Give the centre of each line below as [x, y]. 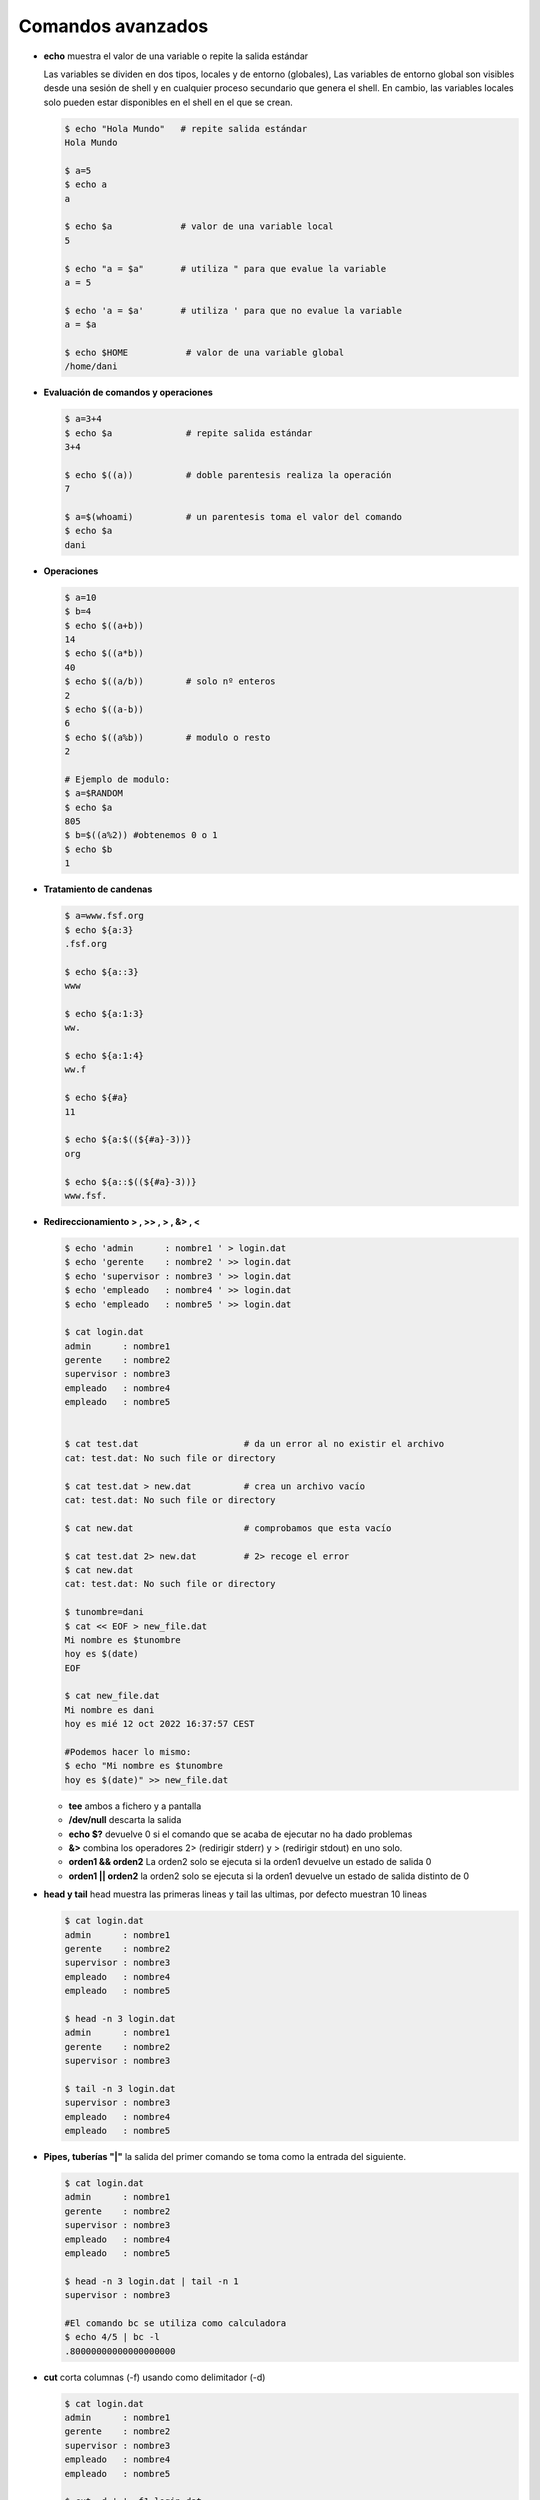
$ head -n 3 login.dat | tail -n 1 [151, 2281]
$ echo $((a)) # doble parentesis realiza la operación [228, 474]
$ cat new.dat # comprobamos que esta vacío [228, 1528]
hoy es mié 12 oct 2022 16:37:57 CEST [159, 1724]
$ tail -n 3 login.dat [120, 2088]
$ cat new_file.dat [112, 1696]
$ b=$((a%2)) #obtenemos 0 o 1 [141, 835]
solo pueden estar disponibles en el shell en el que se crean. [168, 102]
